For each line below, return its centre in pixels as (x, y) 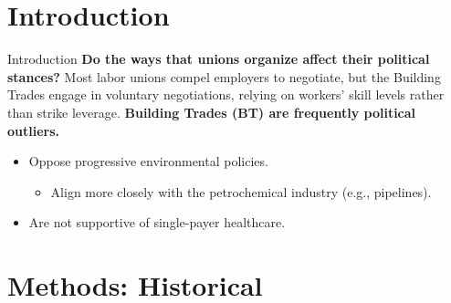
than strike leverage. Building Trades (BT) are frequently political (212, 112)
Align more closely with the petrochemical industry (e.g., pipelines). (241, 191)
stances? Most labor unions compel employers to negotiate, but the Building (224, 76)
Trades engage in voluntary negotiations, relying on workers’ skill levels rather (226, 94)
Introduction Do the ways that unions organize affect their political (219, 59)
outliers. (34, 130)
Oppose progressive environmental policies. (148, 161)
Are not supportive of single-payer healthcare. (157, 222)
